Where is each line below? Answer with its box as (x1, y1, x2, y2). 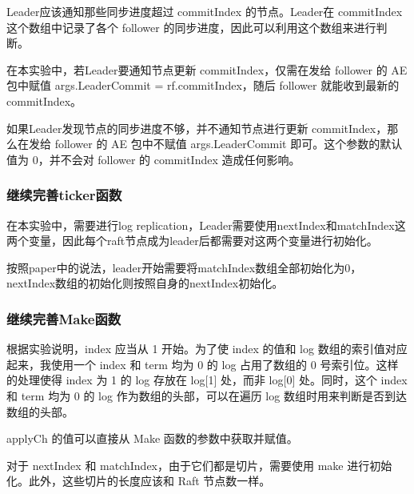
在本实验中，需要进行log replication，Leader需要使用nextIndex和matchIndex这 (6, 216, 406, 233)
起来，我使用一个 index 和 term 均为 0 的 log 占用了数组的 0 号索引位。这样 (6, 355, 399, 372)
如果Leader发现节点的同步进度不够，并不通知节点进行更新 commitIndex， (6, 119, 388, 136)
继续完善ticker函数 (6, 185, 122, 205)
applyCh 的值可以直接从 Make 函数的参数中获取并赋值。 (6, 430, 298, 447)
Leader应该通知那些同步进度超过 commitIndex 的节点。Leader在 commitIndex (6, 3, 403, 19)
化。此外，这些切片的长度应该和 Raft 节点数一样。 (6, 472, 271, 489)
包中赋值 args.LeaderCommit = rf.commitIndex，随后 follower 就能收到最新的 (6, 77, 400, 94)
